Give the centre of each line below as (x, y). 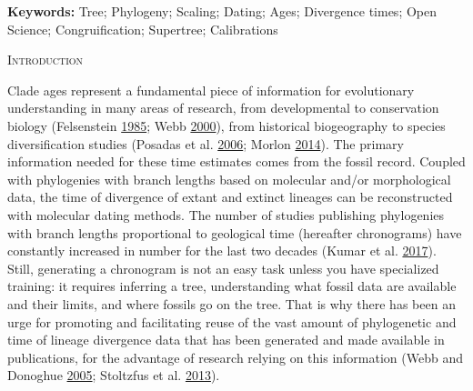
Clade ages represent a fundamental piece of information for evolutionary (211, 90)
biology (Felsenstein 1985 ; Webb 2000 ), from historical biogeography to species (226, 125)
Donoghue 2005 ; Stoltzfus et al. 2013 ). (114, 375)
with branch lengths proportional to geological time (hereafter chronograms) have (235, 232)
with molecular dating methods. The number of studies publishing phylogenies (226, 214)
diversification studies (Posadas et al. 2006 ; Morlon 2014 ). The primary (206, 143)
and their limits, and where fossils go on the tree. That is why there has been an (231, 303)
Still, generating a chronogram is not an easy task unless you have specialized (223, 268)
